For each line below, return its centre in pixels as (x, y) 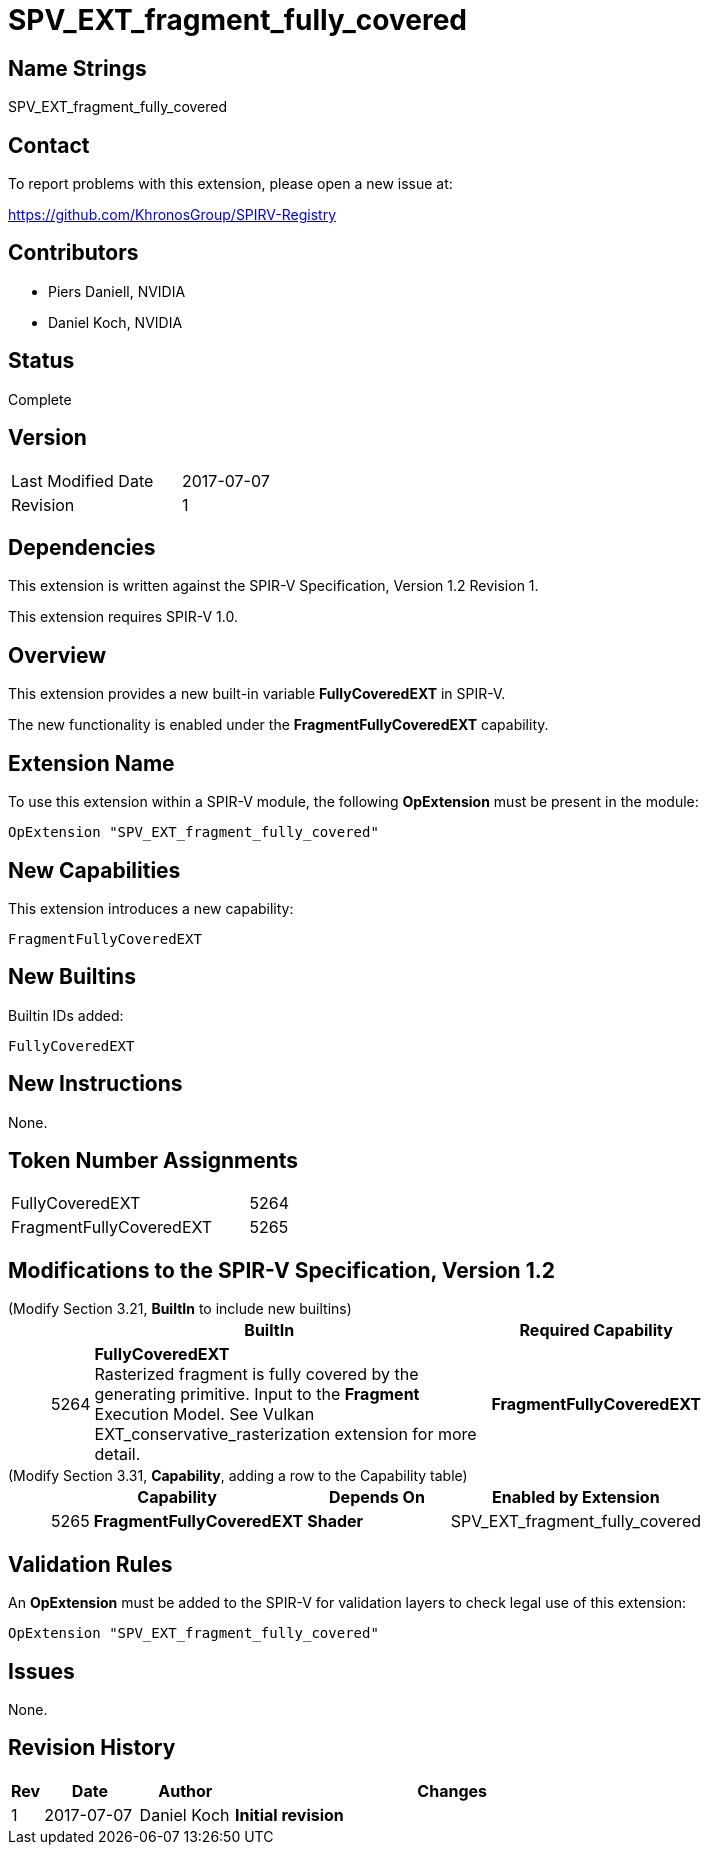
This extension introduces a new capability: (151, 908)
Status (41, 361)
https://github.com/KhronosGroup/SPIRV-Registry (172, 215)
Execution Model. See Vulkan (204, 1414)
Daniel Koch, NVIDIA (115, 322)
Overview (57, 655)
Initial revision (289, 1814)
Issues (41, 1671)
